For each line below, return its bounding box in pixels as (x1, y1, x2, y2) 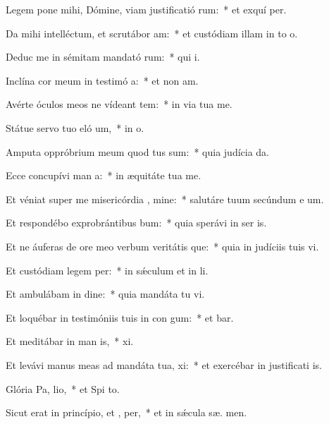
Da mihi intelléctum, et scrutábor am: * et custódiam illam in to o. (6, 25, 298, 40)
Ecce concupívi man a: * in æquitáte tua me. (6, 168, 201, 183)
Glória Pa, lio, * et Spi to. (6, 381, 120, 396)
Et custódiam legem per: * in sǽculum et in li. (6, 262, 209, 277)
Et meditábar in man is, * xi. (6, 334, 134, 349)
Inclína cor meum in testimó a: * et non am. (6, 73, 199, 87)
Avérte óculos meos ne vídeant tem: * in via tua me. (6, 97, 232, 111)
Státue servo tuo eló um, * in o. (6, 120, 144, 135)
